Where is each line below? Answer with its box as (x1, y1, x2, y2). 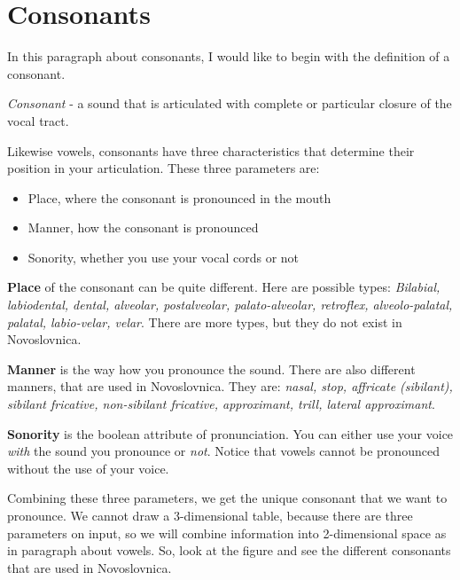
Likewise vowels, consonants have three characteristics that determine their (7, 141, 415, 160)
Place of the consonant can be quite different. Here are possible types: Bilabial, (7, 278, 441, 296)
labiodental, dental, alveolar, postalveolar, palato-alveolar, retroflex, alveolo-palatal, (7, 295, 453, 314)
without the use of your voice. (7, 459, 169, 477)
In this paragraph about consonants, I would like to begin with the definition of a (7, 47, 450, 66)
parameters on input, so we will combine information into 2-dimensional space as (7, 523, 447, 542)
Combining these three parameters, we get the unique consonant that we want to (7, 489, 448, 507)
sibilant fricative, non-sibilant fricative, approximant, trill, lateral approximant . (7, 395, 435, 413)
